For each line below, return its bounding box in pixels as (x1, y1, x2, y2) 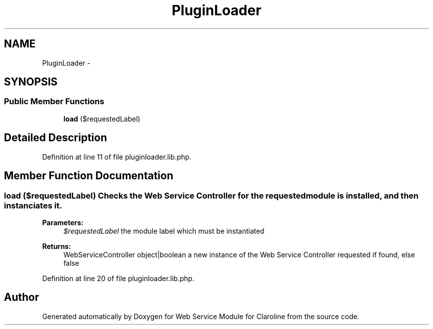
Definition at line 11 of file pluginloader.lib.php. (42, 152, 192, 161)
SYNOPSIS (4, 76, 58, 88)
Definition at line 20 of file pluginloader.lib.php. (42, 274, 195, 283)
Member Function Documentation (4, 169, 173, 182)
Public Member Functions (4, 96, 104, 107)
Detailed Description (4, 131, 107, 144)
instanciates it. (4, 200, 62, 210)
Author (4, 291, 39, 304)
